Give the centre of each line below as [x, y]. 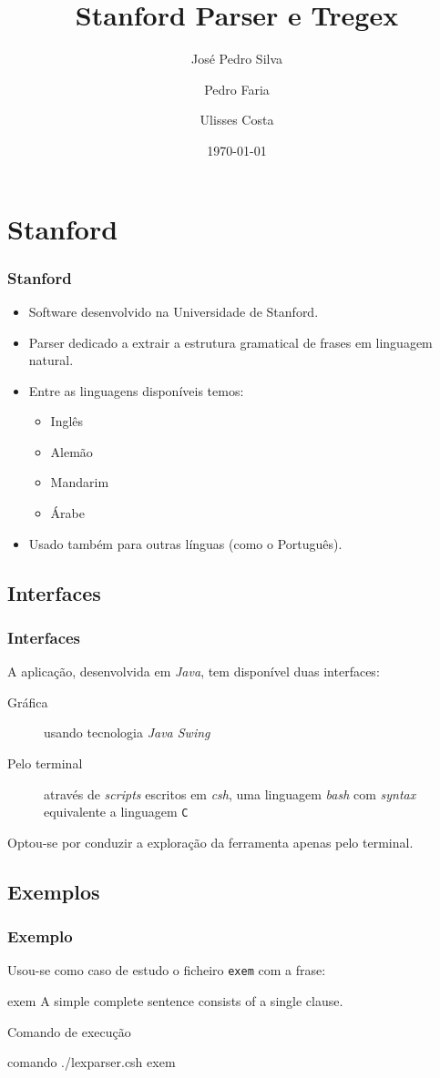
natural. [51, 360]
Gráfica [28, 702]
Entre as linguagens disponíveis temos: [136, 390]
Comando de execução [69, 1031]
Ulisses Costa [237, 120]
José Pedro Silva [237, 59]
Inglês [67, 421]
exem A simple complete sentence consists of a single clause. [175, 1001]
